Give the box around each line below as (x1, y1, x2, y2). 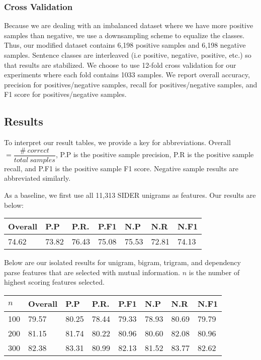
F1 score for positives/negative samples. (4, 89, 127, 99)
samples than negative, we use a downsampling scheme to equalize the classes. (4, 30, 245, 40)
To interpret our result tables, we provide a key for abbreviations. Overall (4, 137, 231, 148)
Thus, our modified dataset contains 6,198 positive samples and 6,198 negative (4, 40, 246, 50)
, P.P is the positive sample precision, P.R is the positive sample (55, 149, 254, 160)
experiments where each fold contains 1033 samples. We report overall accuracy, (4, 69, 250, 80)
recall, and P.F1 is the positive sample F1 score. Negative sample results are (4, 163, 238, 173)
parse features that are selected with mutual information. (4, 267, 180, 277)
